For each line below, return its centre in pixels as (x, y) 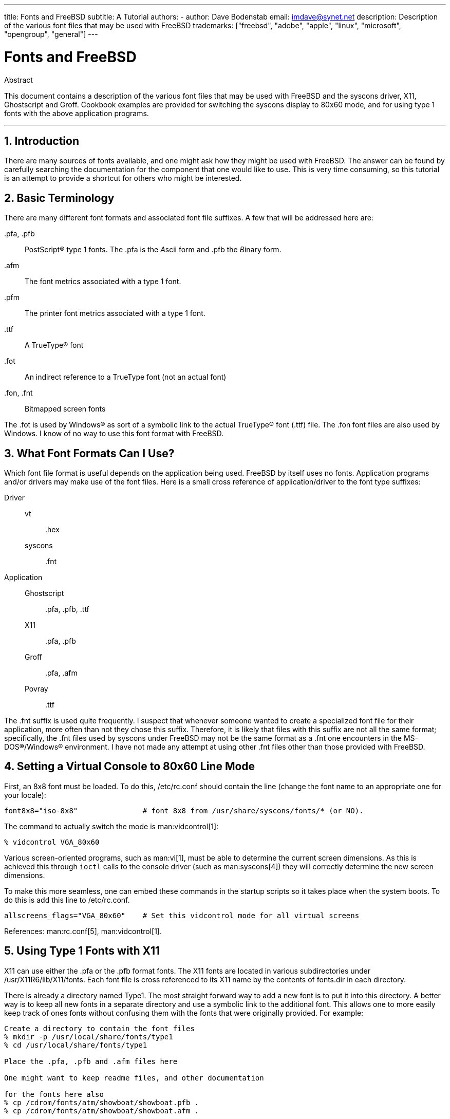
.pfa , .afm (61, 673)
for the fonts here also (54, 1094)
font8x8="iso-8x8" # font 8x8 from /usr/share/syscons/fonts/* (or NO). (184, 810)
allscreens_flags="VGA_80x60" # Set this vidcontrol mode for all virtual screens (182, 915)
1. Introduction (42, 141)
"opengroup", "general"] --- (51, 34)
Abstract (18, 80)
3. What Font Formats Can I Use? (89, 453)
